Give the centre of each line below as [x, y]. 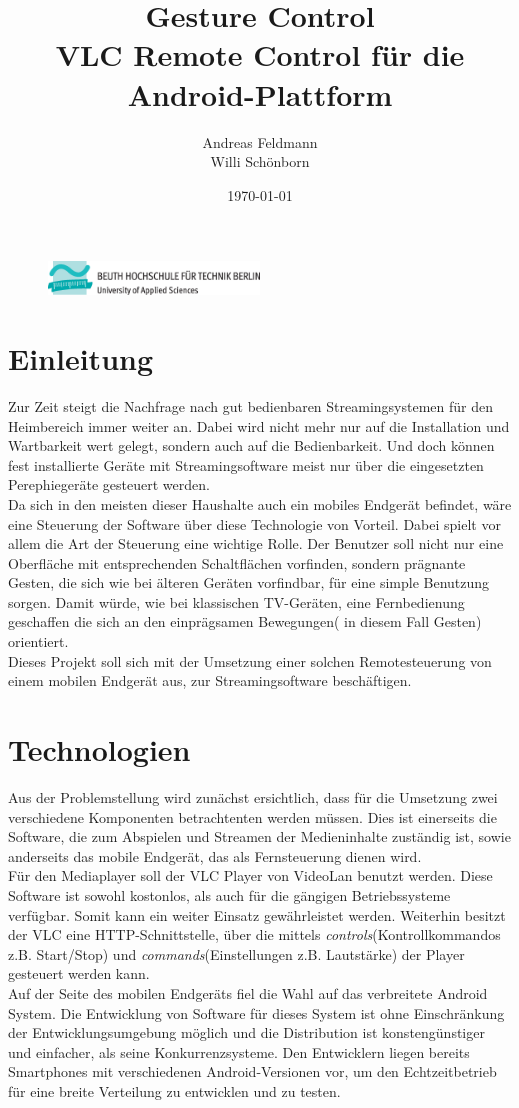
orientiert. [38, 641]
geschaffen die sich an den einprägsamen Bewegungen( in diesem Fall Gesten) [245, 621]
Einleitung [81, 358]
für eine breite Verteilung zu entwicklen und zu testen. [174, 1090]
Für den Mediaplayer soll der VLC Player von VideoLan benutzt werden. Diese [250, 875]
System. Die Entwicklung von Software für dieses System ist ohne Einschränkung [256, 1012]
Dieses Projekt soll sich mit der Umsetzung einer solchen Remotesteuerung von [250, 660]
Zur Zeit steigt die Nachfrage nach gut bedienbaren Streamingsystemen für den [250, 405]
